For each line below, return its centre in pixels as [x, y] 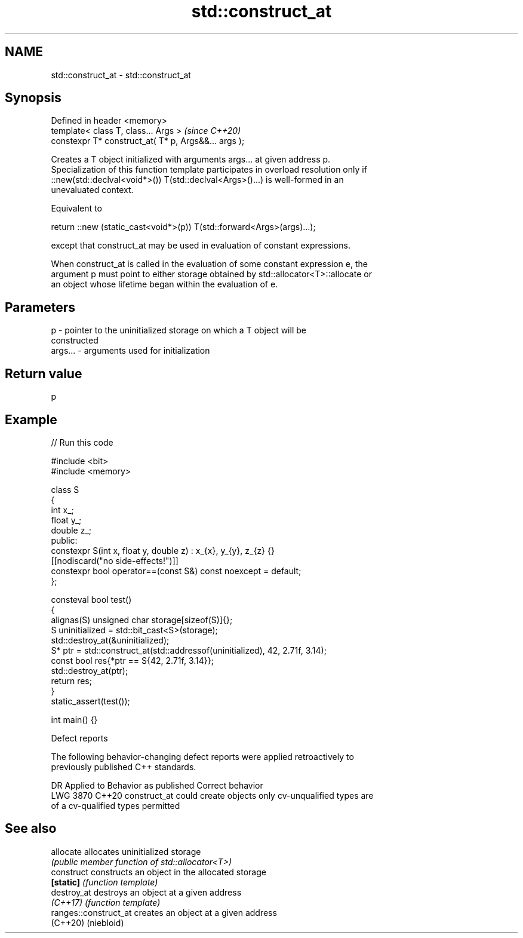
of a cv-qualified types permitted [116, 805]
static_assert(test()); [90, 701]
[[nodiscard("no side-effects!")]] [115, 560]
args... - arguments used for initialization [130, 351]
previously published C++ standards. [124, 767]
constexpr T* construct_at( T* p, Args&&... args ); [148, 141]
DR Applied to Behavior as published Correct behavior [157, 785]
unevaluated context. [92, 190]
